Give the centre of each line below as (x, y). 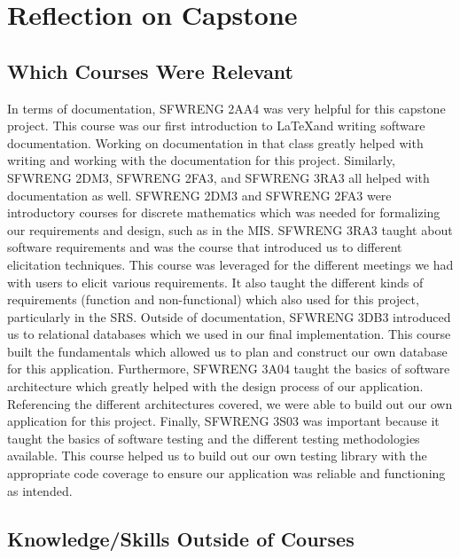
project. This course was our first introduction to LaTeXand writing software (216, 126)
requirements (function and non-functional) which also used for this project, (213, 299)
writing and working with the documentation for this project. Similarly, (201, 160)
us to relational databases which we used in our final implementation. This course (229, 334)
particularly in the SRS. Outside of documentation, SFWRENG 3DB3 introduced (229, 316)
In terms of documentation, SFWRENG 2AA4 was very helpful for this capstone (226, 108)
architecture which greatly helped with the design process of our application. (215, 386)
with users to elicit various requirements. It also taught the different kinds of (215, 282)
